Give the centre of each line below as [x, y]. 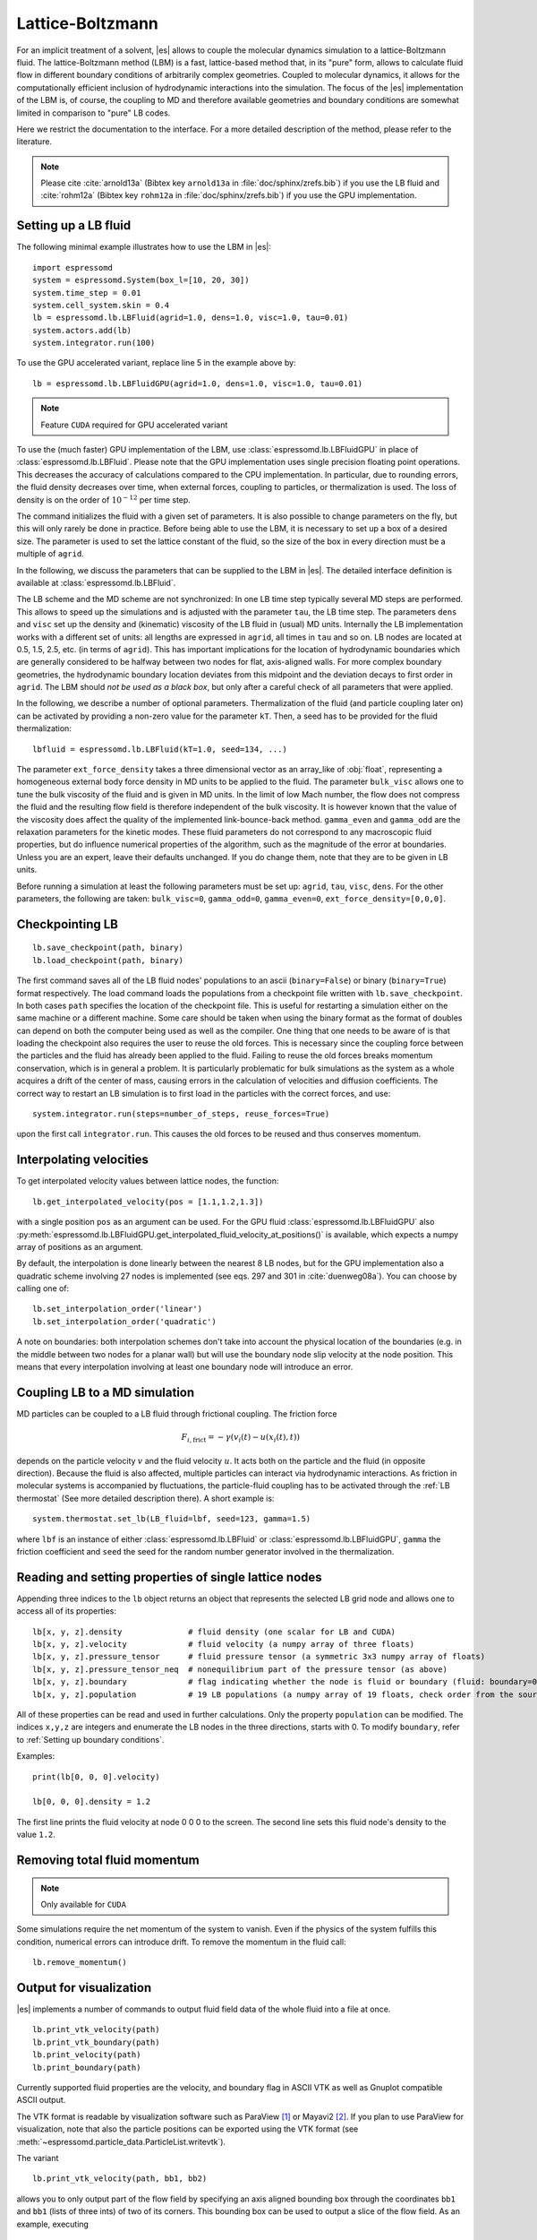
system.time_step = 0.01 [87, 293]
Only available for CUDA [84, 1904]
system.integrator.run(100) [94, 343]
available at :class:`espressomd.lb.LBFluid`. [96, 582]
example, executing [53, 2224]
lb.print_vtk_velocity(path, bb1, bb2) [120, 2179]
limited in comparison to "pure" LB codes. [94, 113]
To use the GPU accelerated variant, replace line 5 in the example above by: [156, 363]
